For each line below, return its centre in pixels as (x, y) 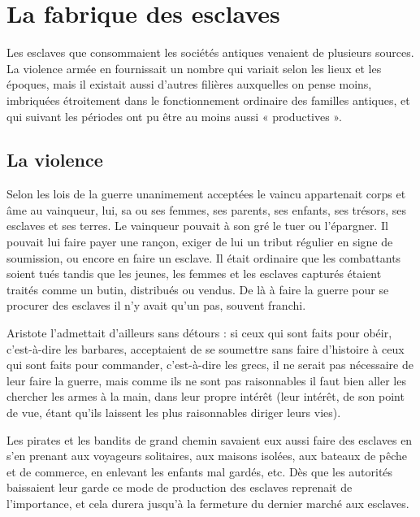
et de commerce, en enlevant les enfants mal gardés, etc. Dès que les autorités (200, 471)
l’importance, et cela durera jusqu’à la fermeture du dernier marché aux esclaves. (208, 503)
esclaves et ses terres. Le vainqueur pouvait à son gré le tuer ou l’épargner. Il (197, 226)
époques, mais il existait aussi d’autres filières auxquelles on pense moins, (189, 84)
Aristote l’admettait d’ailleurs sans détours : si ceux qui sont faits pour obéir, (199, 333)
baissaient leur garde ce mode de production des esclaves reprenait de (180, 487)
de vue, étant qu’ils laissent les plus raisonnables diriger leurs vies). (174, 413)
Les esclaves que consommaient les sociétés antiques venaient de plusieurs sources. (210, 52)
